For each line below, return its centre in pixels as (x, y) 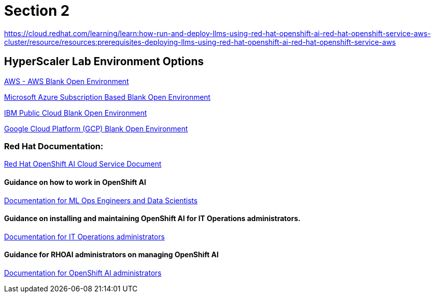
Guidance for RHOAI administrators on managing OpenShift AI (112, 255)
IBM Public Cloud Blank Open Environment (76, 113)
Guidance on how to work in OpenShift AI (75, 182)
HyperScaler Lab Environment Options (104, 62)
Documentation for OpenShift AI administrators (83, 273)
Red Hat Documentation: (54, 146)
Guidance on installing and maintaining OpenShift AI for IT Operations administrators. (152, 219)
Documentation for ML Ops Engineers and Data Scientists (101, 200)
